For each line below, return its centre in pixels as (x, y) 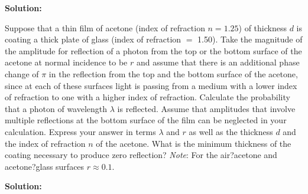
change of (22, 73)
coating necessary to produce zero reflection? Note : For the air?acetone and (141, 155)
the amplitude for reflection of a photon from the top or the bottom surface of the (153, 50)
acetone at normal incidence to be (66, 62)
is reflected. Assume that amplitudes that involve (206, 108)
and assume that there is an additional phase (218, 62)
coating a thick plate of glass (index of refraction (93, 39)
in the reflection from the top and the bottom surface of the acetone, (173, 73)
